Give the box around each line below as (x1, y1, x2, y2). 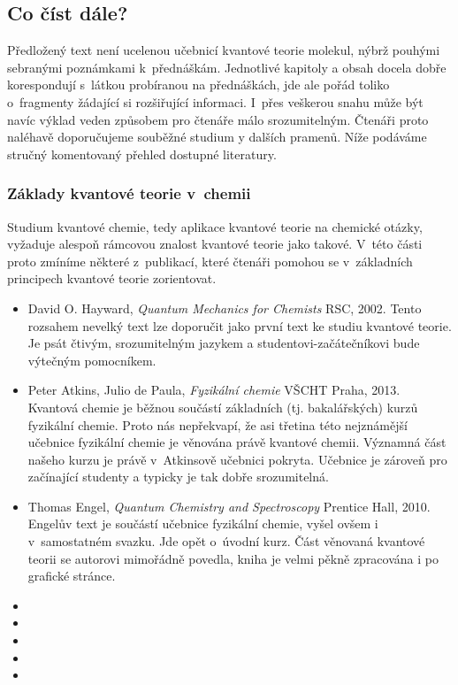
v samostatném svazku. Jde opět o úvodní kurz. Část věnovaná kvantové (27, 532, 425, 550)
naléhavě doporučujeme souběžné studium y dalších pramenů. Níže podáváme (7, 127, 427, 146)
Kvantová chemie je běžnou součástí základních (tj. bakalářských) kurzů (27, 397, 418, 416)
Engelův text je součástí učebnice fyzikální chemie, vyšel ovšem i (27, 514, 378, 533)
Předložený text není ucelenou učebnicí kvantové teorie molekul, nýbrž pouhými (7, 41, 440, 59)
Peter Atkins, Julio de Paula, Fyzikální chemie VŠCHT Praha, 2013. (27, 381, 401, 399)
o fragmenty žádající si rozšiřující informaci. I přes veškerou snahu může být (7, 92, 424, 111)
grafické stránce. (27, 566, 116, 585)
